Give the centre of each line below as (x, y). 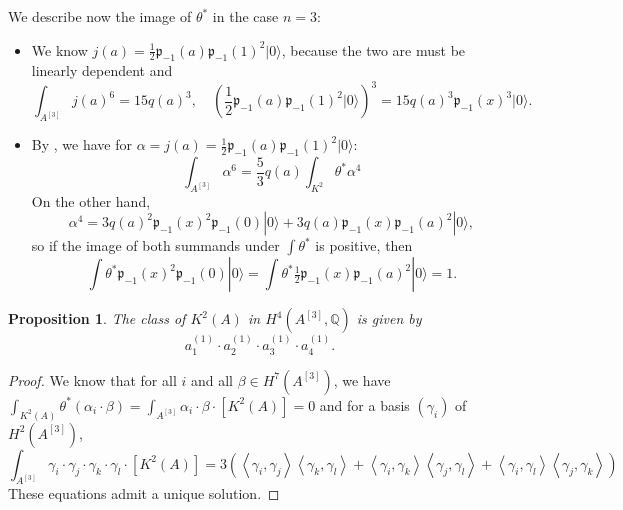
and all (211, 379)
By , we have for (81, 144)
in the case (245, 16)
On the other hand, (91, 200)
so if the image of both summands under (155, 245)
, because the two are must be (373, 49)
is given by (389, 318)
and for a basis (364, 404)
